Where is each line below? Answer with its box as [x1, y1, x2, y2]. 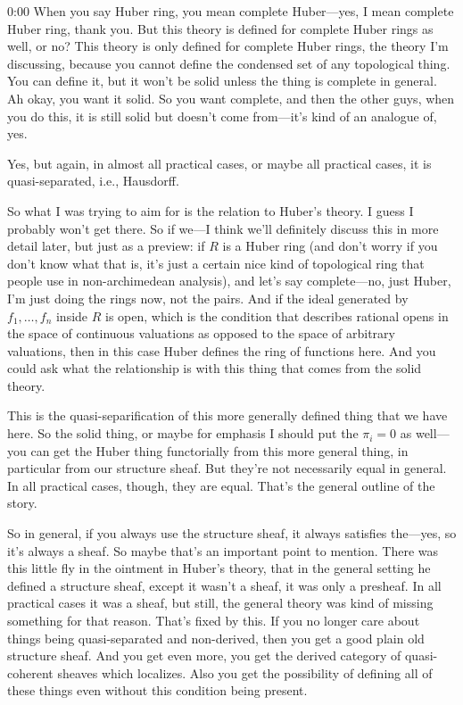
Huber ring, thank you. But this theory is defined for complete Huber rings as [7, 19, 434, 37]
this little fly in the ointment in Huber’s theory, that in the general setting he [7, 559, 431, 577]
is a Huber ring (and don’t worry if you [222, 236, 438, 255]
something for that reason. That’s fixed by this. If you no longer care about [7, 611, 420, 629]
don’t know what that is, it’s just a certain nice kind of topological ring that [7, 253, 425, 272]
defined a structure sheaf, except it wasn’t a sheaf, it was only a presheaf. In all [7, 576, 442, 594]
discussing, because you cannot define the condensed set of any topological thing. [7, 54, 451, 72]
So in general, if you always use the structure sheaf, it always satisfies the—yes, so [7, 524, 457, 543]
